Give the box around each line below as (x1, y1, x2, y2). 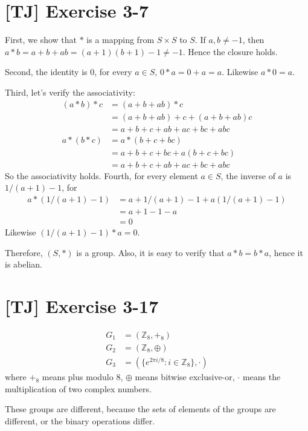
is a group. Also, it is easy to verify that (76, 246, 225, 258)
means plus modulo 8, (42, 370, 123, 383)
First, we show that (5, 33, 77, 46)
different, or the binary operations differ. (5, 414, 155, 427)
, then (242, 33, 265, 46)
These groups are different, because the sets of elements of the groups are (5, 403, 276, 415)
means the (242, 370, 281, 383)
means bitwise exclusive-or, (135, 370, 235, 383)
